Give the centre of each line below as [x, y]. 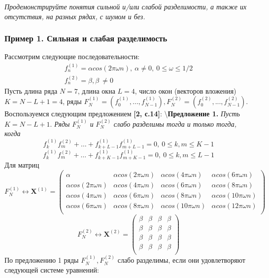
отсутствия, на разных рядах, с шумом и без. [75, 16]
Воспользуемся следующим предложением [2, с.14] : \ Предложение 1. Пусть [122, 114]
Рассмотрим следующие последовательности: [72, 56]
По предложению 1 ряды [42, 260]
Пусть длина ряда [31, 90]
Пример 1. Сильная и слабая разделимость [86, 38]
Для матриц [22, 165]
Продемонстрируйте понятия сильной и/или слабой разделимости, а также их [126, 6]
